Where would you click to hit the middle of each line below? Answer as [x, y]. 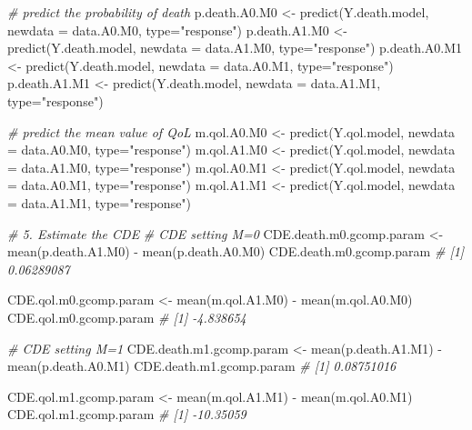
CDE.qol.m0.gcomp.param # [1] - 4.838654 [127, 317]
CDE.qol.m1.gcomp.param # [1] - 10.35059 [127, 414]
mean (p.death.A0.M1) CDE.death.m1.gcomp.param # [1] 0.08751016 [202, 366]
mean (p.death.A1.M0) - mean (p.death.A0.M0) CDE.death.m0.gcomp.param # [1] [236, 251]
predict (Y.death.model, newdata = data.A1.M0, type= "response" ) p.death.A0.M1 [235, 48]
